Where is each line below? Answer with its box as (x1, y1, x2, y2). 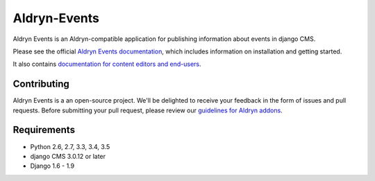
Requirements (12, 124, 76, 136)
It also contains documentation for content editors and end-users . (12, 60, 201, 69)
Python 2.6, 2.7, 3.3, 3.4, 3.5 (30, 142, 110, 150)
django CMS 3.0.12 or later (30, 152, 106, 160)
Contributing (12, 78, 69, 90)
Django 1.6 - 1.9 (30, 162, 75, 170)
